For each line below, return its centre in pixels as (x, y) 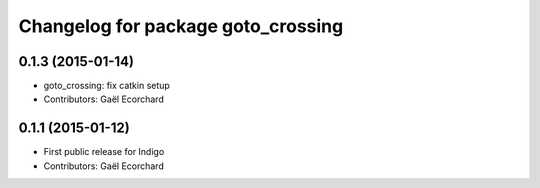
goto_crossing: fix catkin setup (106, 86)
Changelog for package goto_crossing (181, 26)
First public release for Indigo (104, 152)
